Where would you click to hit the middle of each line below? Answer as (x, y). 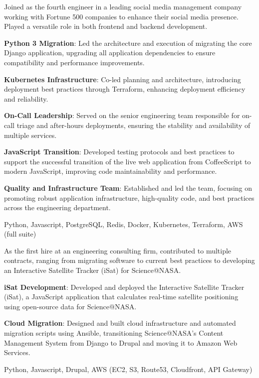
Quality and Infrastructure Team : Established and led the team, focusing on (128, 188)
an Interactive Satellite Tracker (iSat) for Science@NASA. (93, 270)
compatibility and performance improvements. (74, 62)
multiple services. (30, 135)
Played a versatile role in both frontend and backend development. (106, 26)
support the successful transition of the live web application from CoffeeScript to (128, 161)
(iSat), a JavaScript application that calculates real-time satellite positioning (121, 297)
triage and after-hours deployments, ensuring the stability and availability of (133, 125)
